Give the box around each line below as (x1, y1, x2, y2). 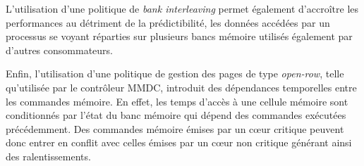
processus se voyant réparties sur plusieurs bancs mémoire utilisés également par (6, 29, 353, 44)
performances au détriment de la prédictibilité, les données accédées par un (6, 15, 330, 30)
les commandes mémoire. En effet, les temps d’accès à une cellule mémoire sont (6, 94, 348, 108)
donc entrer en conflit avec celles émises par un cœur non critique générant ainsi (6, 135, 352, 150)
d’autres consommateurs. (6, 42, 113, 57)
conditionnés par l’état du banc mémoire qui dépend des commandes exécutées (6, 108, 346, 122)
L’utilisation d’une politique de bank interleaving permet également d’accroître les (6, 1, 359, 15)
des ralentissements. (6, 148, 91, 163)
